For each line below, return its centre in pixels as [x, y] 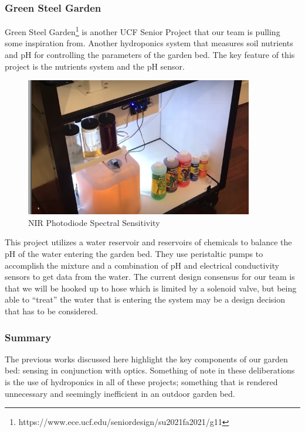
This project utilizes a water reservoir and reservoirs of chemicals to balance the [148, 242]
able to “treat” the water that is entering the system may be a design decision [145, 299]
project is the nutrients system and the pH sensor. [95, 66]
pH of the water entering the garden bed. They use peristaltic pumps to [134, 254]
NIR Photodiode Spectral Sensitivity [94, 222]
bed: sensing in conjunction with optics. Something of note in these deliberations [150, 370]
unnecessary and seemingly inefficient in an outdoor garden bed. [120, 393]
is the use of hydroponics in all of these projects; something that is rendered [141, 382]
